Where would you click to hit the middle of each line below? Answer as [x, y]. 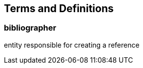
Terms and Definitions [59, 8]
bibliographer [30, 28]
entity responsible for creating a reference [72, 45]
